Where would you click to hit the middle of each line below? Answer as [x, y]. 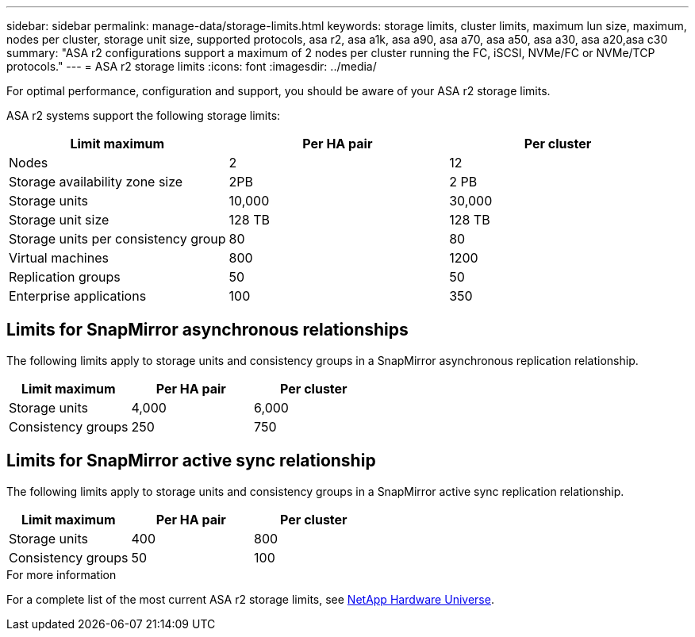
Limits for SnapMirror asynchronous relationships [207, 330]
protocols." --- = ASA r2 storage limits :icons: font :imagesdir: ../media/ [192, 66]
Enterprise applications [78, 296]
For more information [61, 574]
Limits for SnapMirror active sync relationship [191, 461]
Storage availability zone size [96, 182]
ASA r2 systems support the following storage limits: [144, 115]
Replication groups [65, 277]
